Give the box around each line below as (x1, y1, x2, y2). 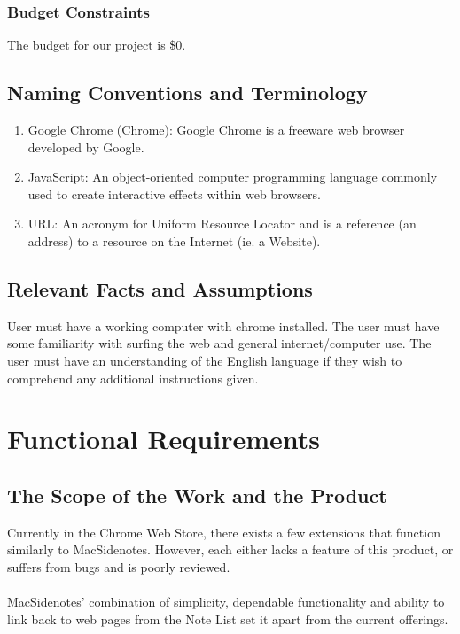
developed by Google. (27, 137, 144, 156)
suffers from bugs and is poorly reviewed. (7, 557, 230, 576)
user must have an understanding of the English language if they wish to (7, 351, 402, 369)
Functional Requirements (7, 421, 320, 457)
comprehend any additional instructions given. (7, 368, 259, 387)
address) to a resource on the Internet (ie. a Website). (27, 231, 321, 250)
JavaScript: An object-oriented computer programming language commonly (27, 167, 438, 186)
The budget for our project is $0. (7, 35, 186, 54)
